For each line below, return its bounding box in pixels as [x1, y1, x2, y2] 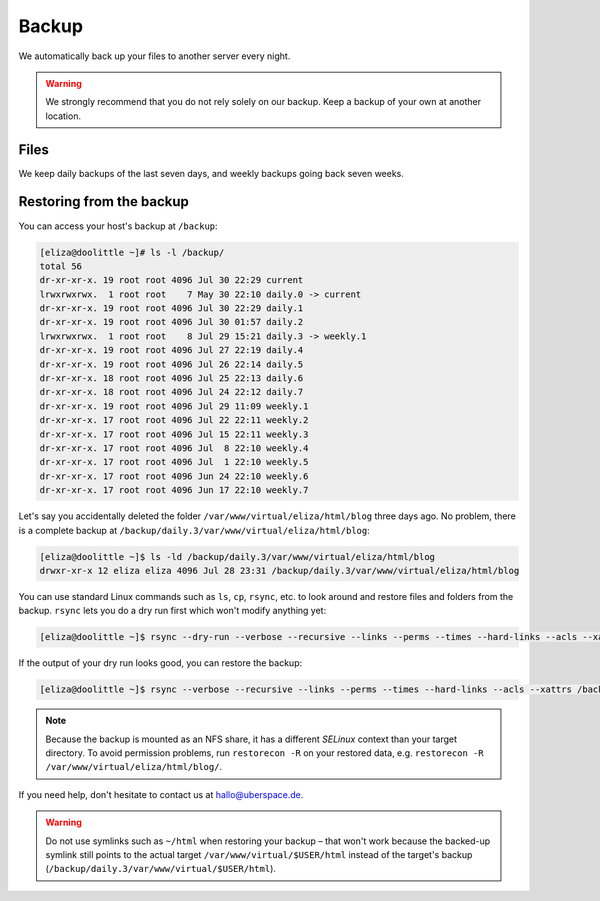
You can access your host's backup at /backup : [18, 220, 219, 232]
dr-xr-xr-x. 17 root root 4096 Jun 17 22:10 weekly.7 [39, 485, 309, 496]
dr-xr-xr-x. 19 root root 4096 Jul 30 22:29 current [39, 275, 304, 286]
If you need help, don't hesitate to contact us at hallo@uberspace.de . [18, 788, 304, 800]
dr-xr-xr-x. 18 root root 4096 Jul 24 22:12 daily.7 [39, 386, 304, 398]
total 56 [39, 260, 83, 272]
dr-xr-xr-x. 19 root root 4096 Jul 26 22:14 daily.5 [39, 358, 304, 370]
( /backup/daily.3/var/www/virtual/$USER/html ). [45, 863, 277, 875]
